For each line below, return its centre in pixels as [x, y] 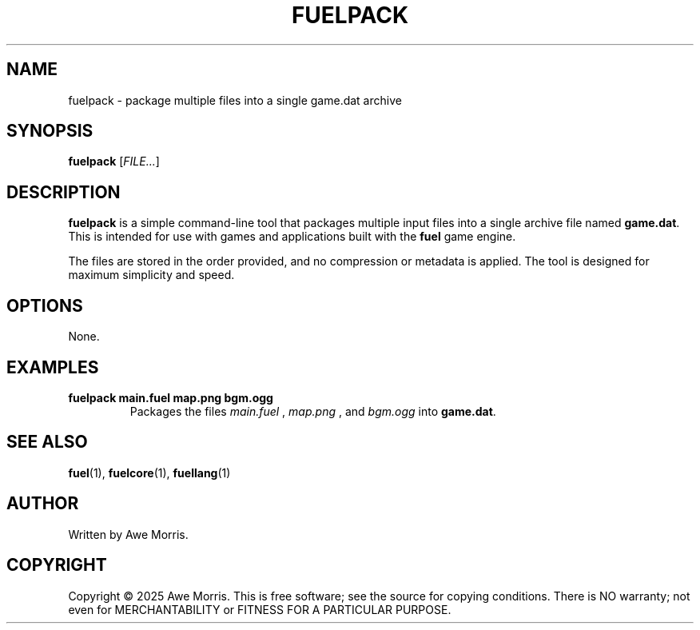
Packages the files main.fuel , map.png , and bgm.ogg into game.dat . [313, 411]
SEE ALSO [47, 442]
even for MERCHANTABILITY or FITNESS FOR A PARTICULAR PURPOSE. [260, 609]
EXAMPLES [53, 367]
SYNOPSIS [50, 131]
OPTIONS [45, 305]
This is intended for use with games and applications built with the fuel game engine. [292, 237]
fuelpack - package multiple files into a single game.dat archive [235, 100]
